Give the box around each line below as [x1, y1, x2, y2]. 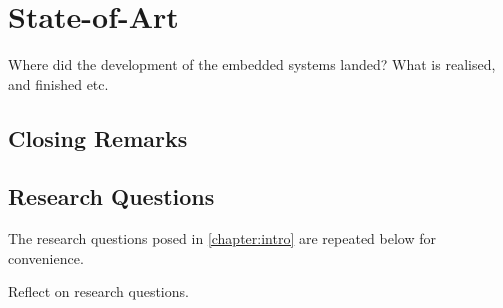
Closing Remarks [8, 122, 188, 153]
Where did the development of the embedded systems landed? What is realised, [8, 54, 496, 75]
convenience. [8, 247, 84, 268]
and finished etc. [8, 73, 109, 94]
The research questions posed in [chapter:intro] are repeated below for [8, 228, 436, 249]
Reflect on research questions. [8, 281, 189, 302]
